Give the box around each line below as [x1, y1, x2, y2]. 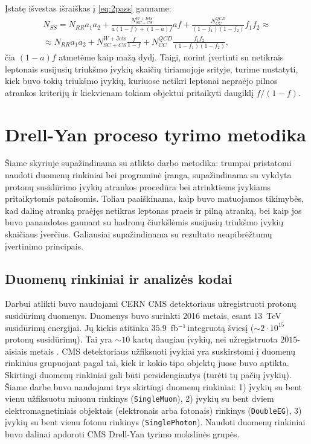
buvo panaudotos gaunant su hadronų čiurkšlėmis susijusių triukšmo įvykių [5, 216, 284, 228]
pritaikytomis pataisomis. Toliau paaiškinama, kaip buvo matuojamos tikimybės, [5, 192, 304, 205]
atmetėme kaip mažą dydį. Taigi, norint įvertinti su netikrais [59, 50, 284, 63]
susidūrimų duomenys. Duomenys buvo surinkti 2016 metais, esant [5, 309, 251, 322]
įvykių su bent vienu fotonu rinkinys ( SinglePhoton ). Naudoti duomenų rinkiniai [5, 416, 306, 428]
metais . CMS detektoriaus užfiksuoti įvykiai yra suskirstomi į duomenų [30, 344, 296, 357]
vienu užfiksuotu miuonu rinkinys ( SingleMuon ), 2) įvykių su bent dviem [5, 392, 274, 405]
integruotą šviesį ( [187, 321, 254, 333]
